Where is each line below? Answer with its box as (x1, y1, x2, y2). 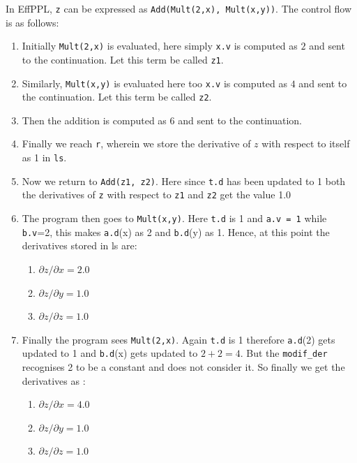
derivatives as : (22, 373, 86, 388)
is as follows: (6, 15, 59, 29)
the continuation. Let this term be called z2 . (22, 89, 212, 104)
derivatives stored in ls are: (22, 238, 137, 253)
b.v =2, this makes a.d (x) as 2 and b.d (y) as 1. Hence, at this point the (22, 224, 330, 239)
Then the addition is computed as (22, 112, 167, 127)
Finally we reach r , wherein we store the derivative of (22, 136, 251, 151)
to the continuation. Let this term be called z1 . (22, 52, 224, 66)
